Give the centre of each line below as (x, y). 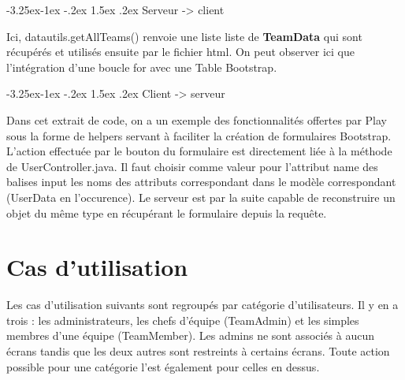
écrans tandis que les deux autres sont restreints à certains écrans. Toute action (198, 351)
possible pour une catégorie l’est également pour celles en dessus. (163, 366)
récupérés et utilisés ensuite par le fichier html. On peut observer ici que (180, 52)
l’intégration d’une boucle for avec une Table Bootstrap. (142, 67)
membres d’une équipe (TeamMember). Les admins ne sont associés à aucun (191, 335)
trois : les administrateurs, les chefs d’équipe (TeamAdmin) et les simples (183, 320)
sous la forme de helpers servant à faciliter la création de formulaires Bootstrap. (199, 135)
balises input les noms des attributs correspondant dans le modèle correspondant (201, 182)
